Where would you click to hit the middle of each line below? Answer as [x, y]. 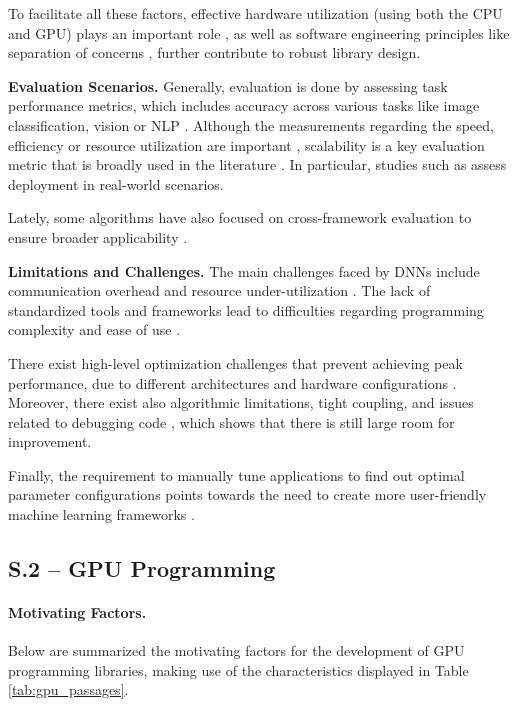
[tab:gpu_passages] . [68, 689]
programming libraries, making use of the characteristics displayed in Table [238, 669]
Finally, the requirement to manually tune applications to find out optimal [236, 474]
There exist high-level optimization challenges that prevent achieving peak [235, 362]
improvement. [50, 441]
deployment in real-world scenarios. [116, 183]
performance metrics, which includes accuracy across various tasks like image [244, 105]
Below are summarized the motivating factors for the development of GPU [236, 650]
